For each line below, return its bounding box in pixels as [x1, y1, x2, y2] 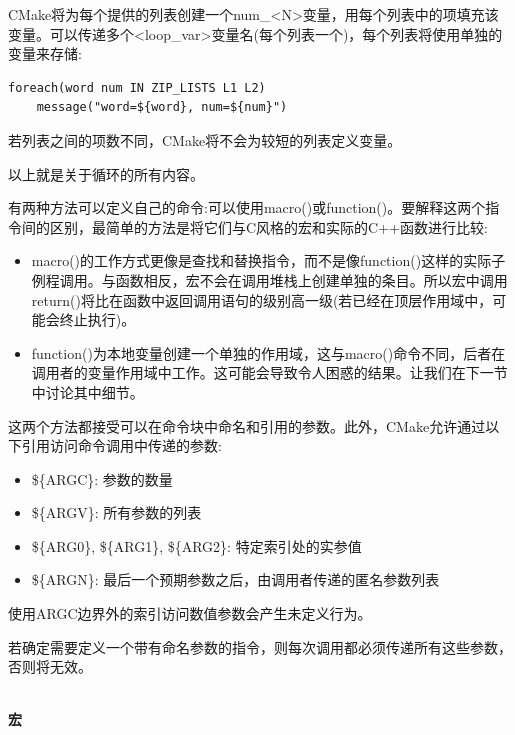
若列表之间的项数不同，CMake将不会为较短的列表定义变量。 [8, 129, 402, 150]
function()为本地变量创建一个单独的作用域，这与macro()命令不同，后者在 [31, 342, 506, 363]
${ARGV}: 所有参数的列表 [31, 502, 202, 523]
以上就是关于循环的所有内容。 [8, 163, 204, 184]
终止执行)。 [59, 309, 136, 330]
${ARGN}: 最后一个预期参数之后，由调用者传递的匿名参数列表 [31, 569, 440, 590]
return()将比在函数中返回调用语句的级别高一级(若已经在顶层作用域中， [31, 289, 493, 310]
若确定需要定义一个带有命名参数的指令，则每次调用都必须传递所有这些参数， [8, 636, 512, 657]
